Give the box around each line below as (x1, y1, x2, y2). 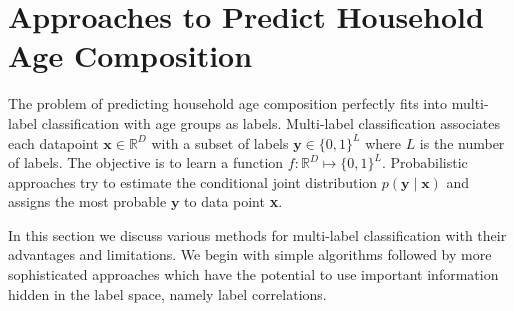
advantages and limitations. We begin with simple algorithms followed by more (8, 244, 492, 265)
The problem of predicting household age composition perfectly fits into (8, 93, 448, 114)
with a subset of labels (151, 132, 289, 153)
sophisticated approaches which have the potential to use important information (8, 264, 499, 285)
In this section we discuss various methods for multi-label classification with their (8, 224, 507, 245)
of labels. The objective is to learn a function (8, 152, 284, 173)
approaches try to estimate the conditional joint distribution (8, 171, 378, 192)
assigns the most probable (8, 191, 167, 212)
